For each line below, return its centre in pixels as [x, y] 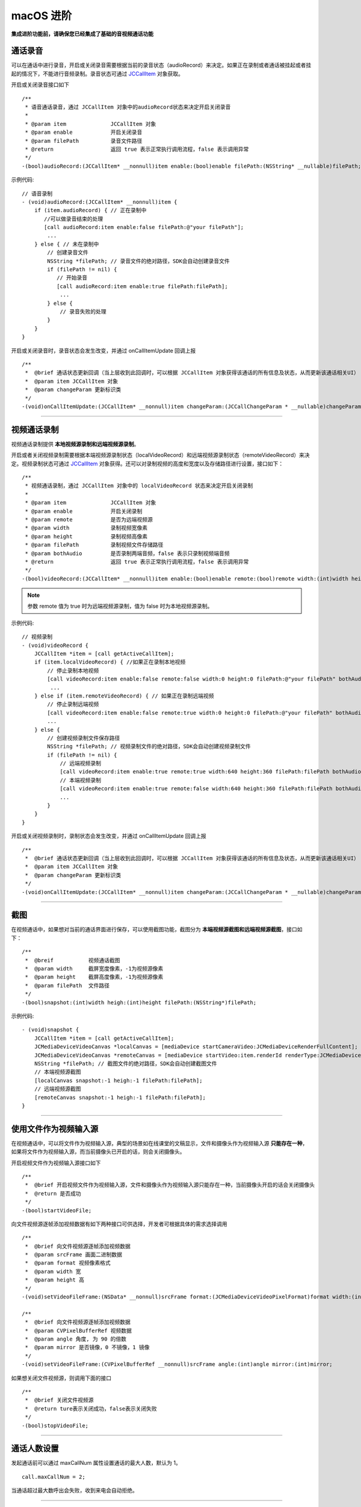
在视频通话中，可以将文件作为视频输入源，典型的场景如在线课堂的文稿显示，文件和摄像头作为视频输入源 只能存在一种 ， [159, 1143]
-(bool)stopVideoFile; [55, 1425]
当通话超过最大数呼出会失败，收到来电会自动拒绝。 [74, 1490]
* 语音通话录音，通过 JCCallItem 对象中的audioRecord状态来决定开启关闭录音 [128, 107]
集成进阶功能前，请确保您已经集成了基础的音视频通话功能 [82, 34]
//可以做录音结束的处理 [74, 219]
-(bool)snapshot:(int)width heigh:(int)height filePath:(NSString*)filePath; [139, 1002]
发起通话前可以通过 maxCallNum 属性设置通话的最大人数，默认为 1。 [96, 1463]
